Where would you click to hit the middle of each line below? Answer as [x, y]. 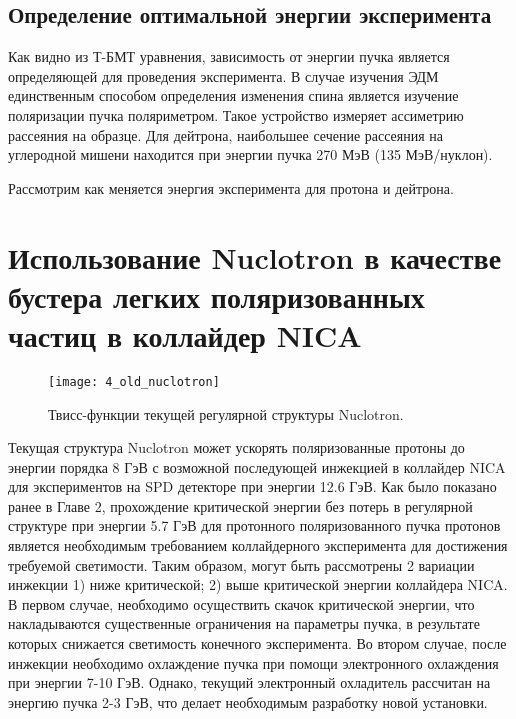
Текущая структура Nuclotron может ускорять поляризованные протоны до [236, 447]
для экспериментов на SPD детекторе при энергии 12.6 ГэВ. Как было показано [252, 486]
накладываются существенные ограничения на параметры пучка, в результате [244, 623]
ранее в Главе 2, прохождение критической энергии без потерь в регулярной [240, 505]
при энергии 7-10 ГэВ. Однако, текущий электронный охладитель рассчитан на [249, 682]
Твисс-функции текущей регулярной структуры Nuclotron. [226, 413]
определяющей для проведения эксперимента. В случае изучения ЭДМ [223, 75]
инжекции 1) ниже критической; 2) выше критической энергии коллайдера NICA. [258, 584]
